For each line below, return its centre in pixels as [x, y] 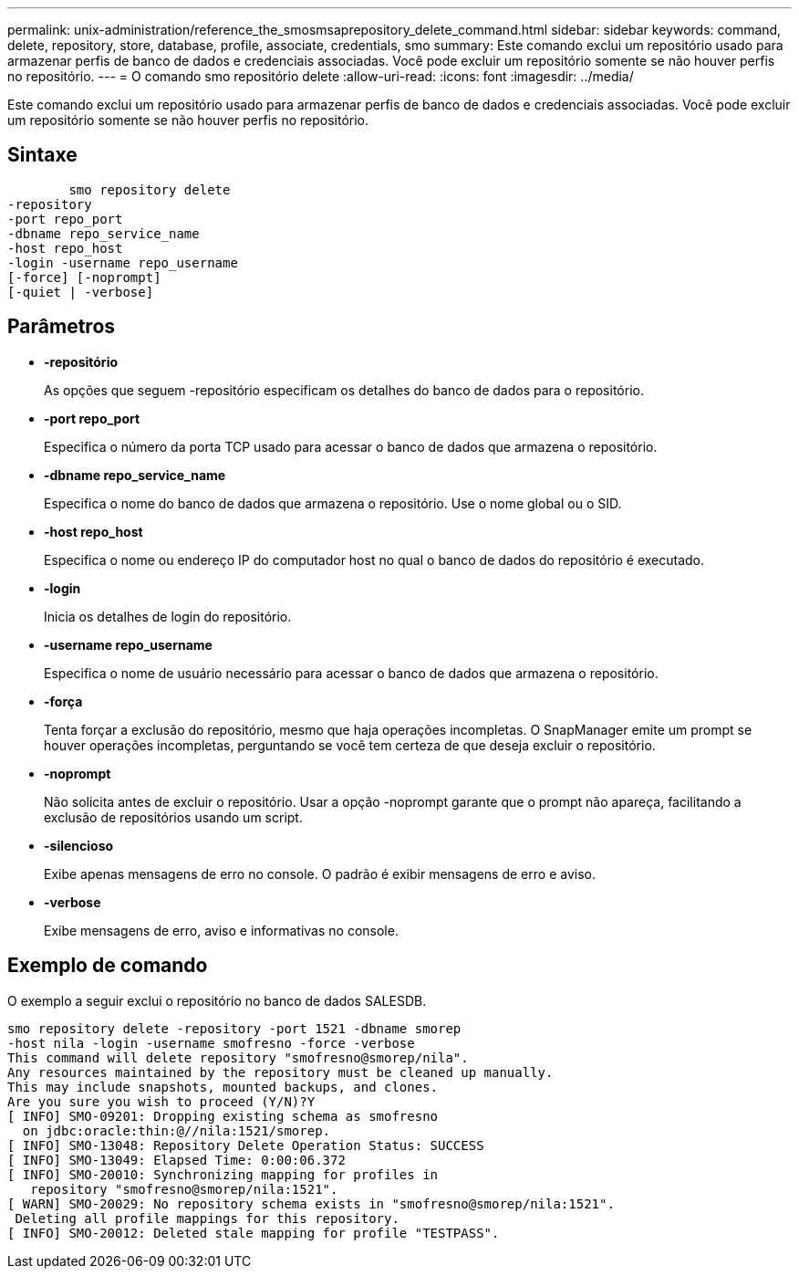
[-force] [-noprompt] [84, 277]
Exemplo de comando [108, 966]
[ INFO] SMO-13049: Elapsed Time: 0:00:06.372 [176, 1160]
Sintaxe [42, 155]
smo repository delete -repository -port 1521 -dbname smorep [234, 1028]
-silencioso [79, 845]
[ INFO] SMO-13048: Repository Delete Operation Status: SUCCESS [246, 1145]
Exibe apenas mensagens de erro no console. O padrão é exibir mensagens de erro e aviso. [320, 873]
